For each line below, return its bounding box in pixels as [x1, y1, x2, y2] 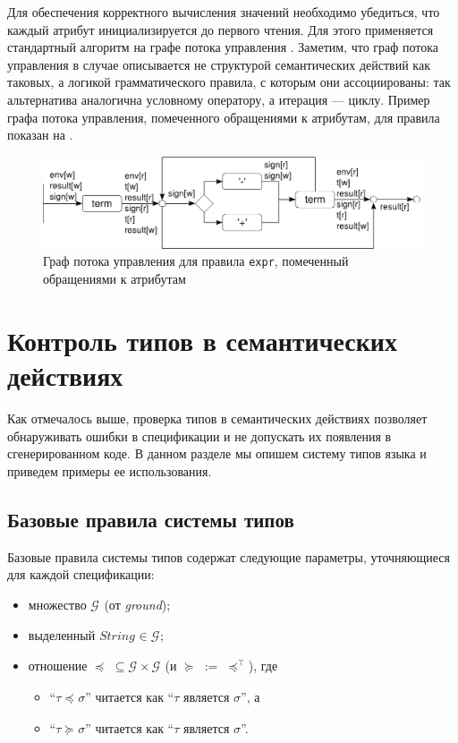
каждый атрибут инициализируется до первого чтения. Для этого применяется [7, 20, 434, 38]
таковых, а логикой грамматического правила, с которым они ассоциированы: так [7, 73, 451, 91]
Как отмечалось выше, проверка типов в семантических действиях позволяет [7, 409, 428, 427]
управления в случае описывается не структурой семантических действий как [7, 55, 430, 73]
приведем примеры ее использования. [7, 461, 212, 480]
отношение [28, 656, 88, 675]
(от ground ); [104, 594, 171, 613]
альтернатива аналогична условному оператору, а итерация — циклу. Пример [7, 90, 430, 108]
